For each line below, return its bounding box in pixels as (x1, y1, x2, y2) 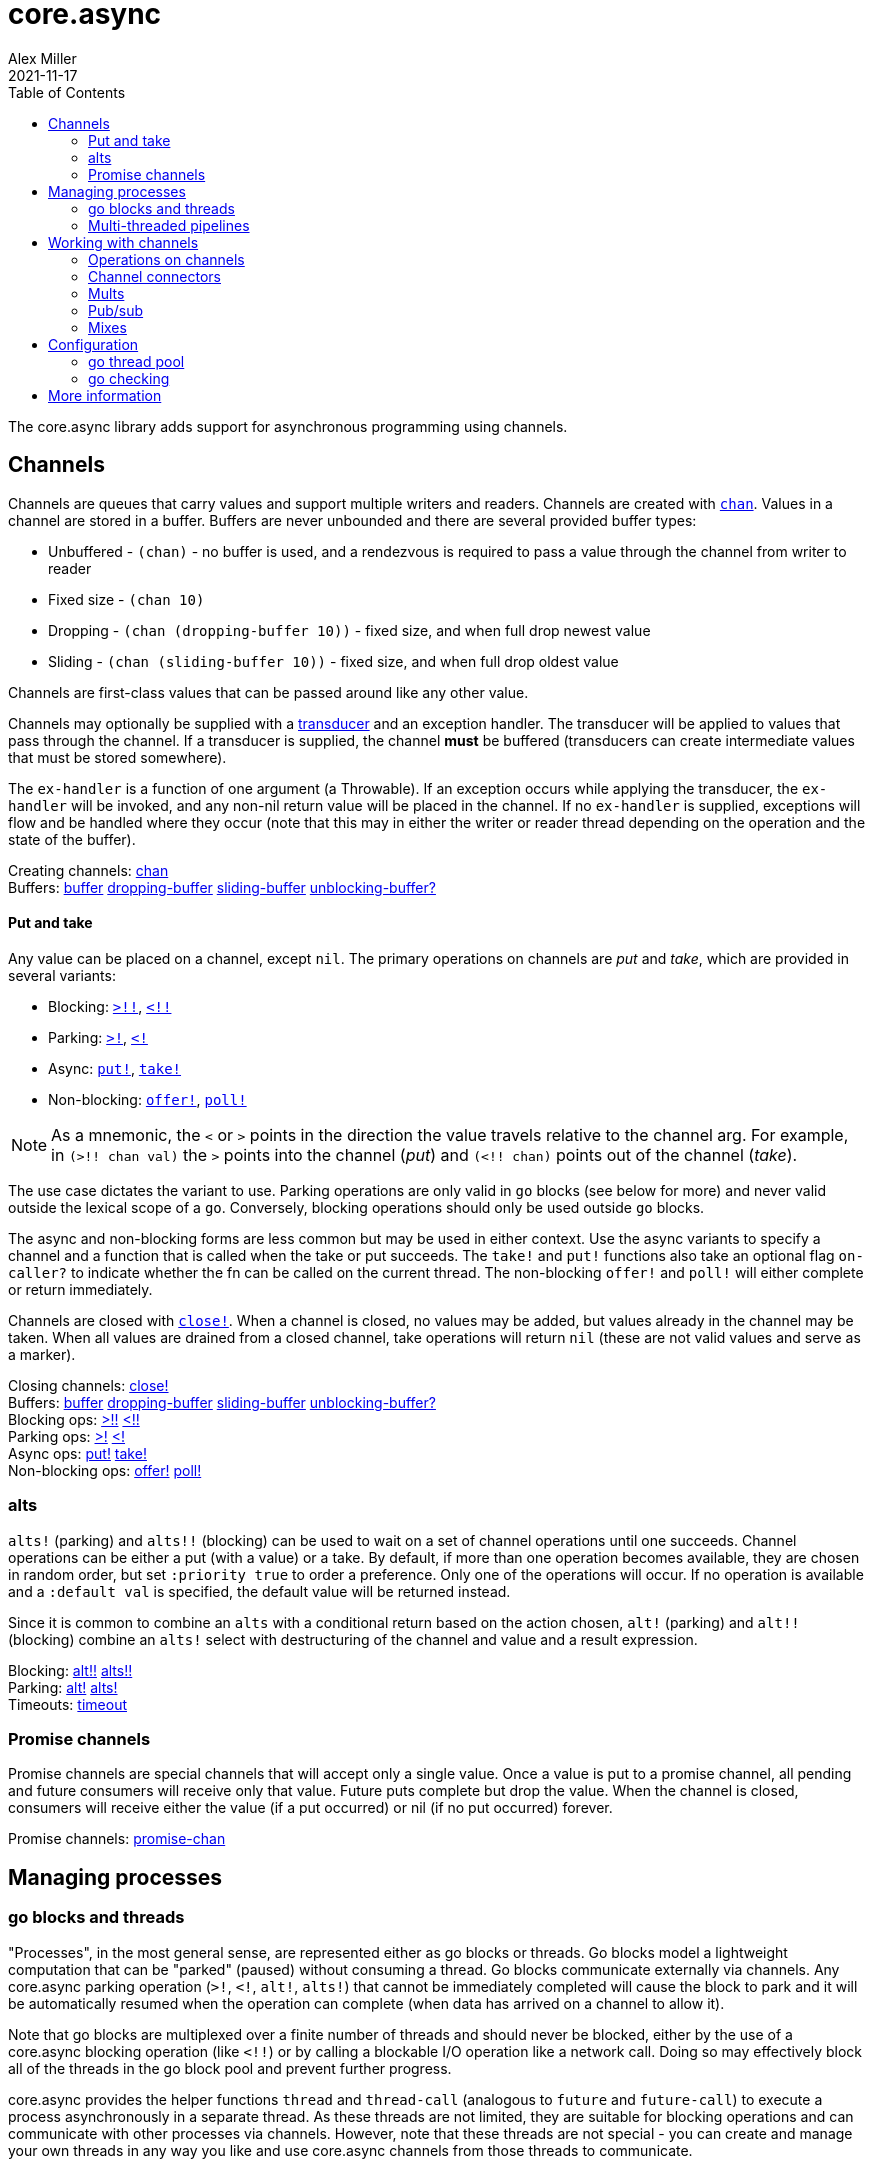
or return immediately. (8, 1280, 153, 1298)
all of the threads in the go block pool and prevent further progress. (8, 2059, 452, 2077)
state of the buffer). (8, 830, 136, 848)
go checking (88, 369, 170, 387)
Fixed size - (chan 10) (48, 590, 205, 608)
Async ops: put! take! (8, 1444, 147, 1462)
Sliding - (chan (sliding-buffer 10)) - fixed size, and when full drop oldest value (48, 652, 619, 670)
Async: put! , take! (48, 1059, 182, 1077)
